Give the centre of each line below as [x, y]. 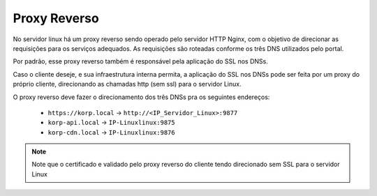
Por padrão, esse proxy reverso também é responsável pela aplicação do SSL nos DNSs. [140, 61]
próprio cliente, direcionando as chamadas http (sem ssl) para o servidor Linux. [127, 84]
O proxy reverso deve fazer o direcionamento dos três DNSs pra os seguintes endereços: [141, 97]
